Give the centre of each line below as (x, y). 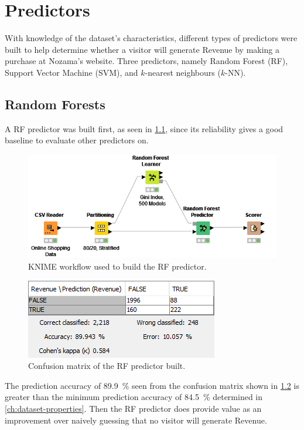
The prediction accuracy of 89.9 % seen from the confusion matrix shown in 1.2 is (152, 385)
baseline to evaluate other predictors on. (77, 140)
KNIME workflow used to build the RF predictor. (117, 266)
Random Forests (55, 104)
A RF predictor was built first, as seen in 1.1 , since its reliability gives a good (144, 128)
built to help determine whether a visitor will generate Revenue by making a (142, 49)
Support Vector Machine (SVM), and (71, 72)
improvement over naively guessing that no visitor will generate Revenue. (136, 420)
